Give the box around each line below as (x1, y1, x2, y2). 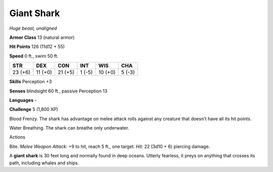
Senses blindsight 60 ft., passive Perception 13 (9, 88, 108, 94)
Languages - (9, 97, 37, 103)
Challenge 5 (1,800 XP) (9, 106, 58, 112)
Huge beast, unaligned (9, 25, 57, 31)
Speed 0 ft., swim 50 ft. (9, 53, 59, 59)
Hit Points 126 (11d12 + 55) (9, 43, 65, 50)
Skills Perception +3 (9, 79, 52, 85)
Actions (9, 134, 25, 140)
